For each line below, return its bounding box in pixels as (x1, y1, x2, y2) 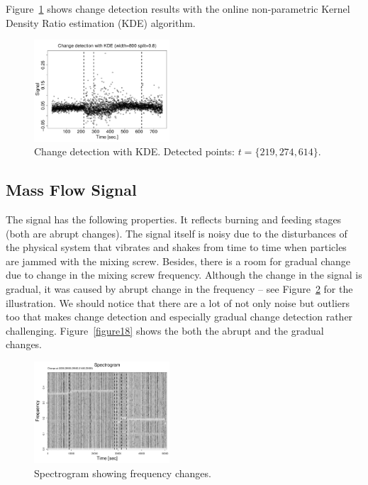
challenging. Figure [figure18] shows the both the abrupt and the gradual (6, 323, 324, 338)
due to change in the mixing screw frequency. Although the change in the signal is (6, 267, 362, 282)
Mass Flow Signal (6, 179, 137, 201)
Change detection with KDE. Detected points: (34, 144, 235, 159)
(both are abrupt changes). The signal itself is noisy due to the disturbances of (6, 225, 347, 240)
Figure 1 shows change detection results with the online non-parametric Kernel (6, 1, 350, 16)
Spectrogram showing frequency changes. (34, 466, 211, 481)
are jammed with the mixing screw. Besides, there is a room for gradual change (6, 253, 351, 268)
